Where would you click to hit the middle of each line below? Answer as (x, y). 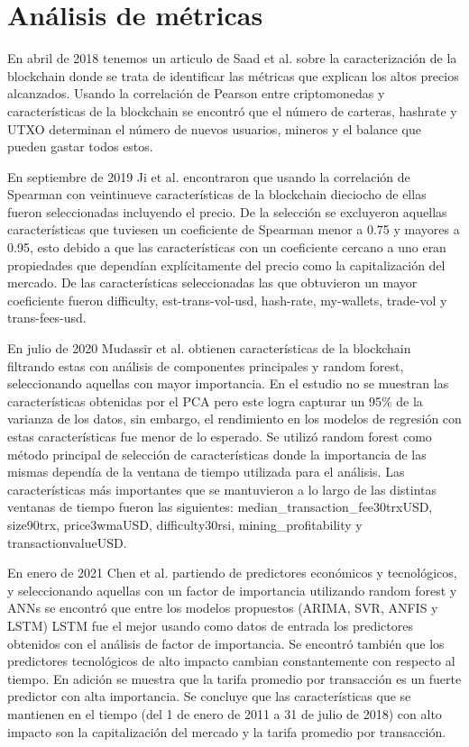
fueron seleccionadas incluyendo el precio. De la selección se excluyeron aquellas (227, 211)
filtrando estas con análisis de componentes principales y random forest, (206, 365)
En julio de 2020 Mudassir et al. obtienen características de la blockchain (209, 348)
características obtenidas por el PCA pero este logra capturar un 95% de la (215, 401)
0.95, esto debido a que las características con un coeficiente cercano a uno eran (227, 247)
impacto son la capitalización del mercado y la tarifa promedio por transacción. (227, 731)
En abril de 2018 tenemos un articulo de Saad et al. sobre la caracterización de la (232, 58)
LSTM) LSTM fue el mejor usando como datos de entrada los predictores (211, 625)
